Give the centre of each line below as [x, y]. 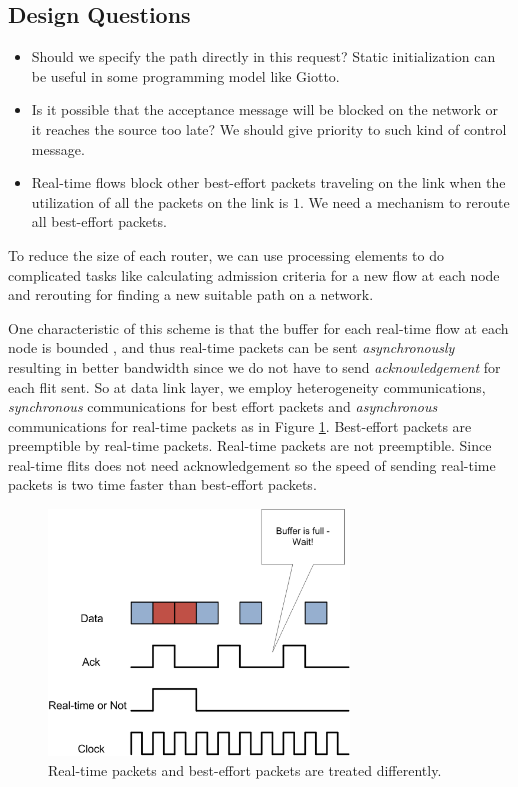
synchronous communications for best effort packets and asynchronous [223, 406]
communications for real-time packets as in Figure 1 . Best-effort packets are [240, 425]
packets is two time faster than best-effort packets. [162, 484]
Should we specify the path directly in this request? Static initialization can [263, 56]
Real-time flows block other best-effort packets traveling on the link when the [268, 182]
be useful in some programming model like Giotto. [185, 75]
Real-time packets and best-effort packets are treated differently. [245, 769]
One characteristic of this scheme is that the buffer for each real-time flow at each [258, 327]
